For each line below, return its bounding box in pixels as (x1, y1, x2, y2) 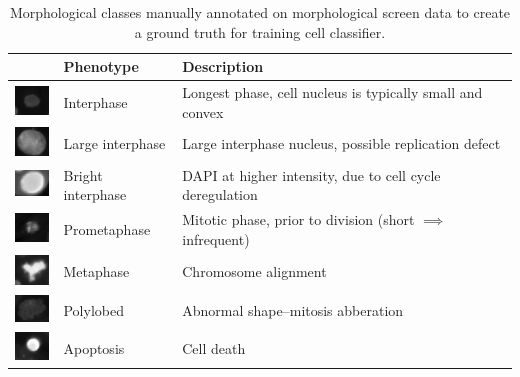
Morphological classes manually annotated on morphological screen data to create (9, 2, 511, 22)
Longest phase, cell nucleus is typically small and (182, 82, 483, 103)
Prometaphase (63, 218, 151, 239)
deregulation (182, 184, 258, 205)
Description (182, 56, 264, 77)
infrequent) (182, 228, 250, 249)
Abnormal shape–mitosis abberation (182, 300, 404, 321)
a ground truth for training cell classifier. (134, 21, 386, 42)
